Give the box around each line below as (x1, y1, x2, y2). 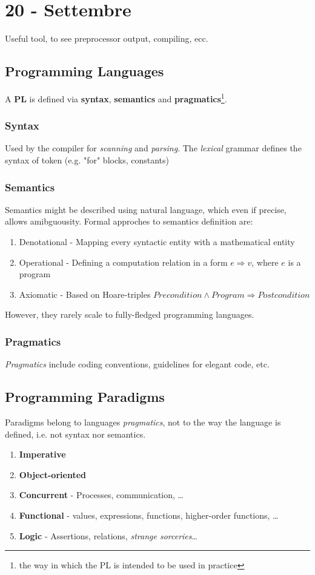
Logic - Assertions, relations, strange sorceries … (19, 529, 197, 542)
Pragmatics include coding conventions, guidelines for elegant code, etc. (5, 358, 270, 370)
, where (251, 255, 279, 268)
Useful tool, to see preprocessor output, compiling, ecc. (5, 32, 208, 45)
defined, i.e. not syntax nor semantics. (5, 427, 146, 440)
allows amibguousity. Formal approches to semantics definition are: (5, 215, 253, 228)
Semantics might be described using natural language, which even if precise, (5, 203, 287, 215)
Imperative (19, 448, 66, 461)
